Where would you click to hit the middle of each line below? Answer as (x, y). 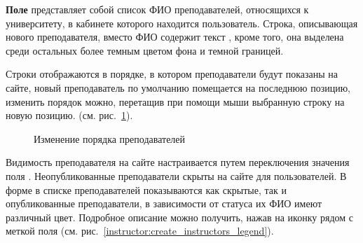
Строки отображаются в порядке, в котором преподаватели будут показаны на (172, 74)
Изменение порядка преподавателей (110, 138)
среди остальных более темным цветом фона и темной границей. (145, 50)
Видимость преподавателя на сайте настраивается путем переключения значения (178, 162)
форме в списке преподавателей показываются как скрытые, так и (146, 189)
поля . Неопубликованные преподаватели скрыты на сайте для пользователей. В (176, 175)
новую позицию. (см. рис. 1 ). (69, 115)
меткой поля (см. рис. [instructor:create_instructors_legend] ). (140, 231)
